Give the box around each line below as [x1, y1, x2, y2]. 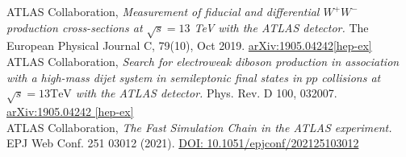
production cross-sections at [6, 19, 143, 35]
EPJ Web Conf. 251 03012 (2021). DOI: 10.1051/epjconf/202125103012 [6, 134, 359, 151]
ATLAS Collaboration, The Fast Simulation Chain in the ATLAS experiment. [6, 118, 392, 135]
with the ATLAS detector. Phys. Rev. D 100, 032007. [75, 85, 337, 101]
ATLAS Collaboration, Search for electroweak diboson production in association [6, 52, 400, 69]
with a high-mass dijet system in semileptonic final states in [6, 68, 303, 85]
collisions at [321, 68, 381, 85]
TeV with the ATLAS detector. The [194, 19, 369, 35]
